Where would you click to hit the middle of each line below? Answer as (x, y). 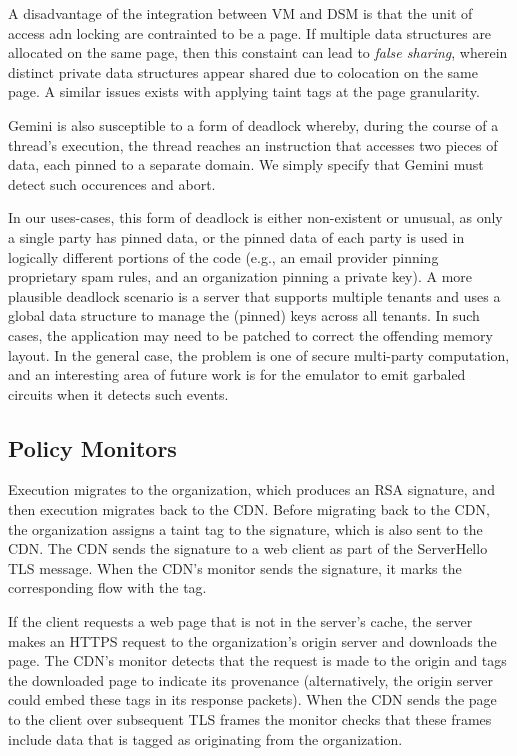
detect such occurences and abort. (112, 183)
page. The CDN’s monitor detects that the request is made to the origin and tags (257, 660)
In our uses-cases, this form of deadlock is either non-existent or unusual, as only (255, 217)
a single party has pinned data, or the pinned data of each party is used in (236, 236)
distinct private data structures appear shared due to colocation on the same (243, 71)
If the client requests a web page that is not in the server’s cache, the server (240, 621)
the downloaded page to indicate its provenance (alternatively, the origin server (250, 679)
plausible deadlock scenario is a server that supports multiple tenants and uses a (254, 295)
